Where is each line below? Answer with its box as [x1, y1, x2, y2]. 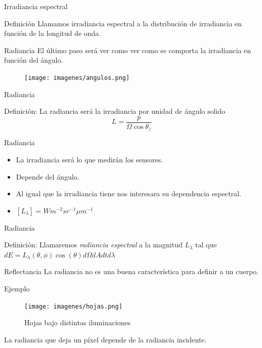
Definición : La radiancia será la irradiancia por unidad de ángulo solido [4, 106, 226, 116]
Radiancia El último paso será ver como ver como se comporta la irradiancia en [4, 45, 251, 55]
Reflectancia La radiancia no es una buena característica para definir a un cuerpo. [4, 266, 259, 277]
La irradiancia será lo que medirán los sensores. [16, 154, 163, 164]
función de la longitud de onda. [4, 28, 101, 38]
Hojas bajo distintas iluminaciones [24, 317, 131, 328]
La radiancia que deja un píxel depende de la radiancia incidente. [4, 334, 207, 344]
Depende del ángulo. [16, 171, 80, 182]
